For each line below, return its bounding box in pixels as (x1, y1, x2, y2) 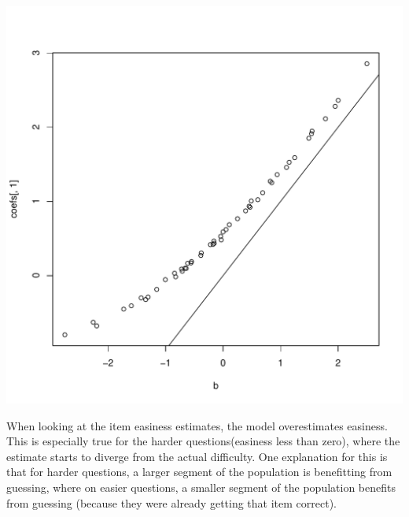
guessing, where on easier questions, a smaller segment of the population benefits (6, 478, 396, 495)
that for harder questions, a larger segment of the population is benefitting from (6, 463, 392, 480)
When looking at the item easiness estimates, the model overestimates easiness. (6, 417, 388, 433)
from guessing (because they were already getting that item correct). (6, 494, 337, 511)
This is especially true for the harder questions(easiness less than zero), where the (6, 433, 400, 449)
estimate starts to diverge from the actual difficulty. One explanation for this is (6, 448, 388, 464)
